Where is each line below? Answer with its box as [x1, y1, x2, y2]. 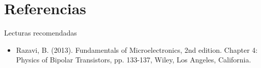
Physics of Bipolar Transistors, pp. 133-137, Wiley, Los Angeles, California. [16, 54, 251, 65]
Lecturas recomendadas [4, 27, 77, 38]
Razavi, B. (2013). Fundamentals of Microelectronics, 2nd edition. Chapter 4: [16, 44, 258, 55]
